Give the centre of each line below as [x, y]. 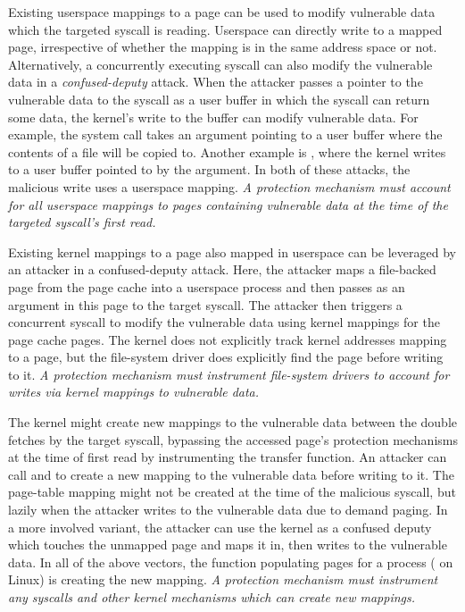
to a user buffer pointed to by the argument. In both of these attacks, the [209, 169]
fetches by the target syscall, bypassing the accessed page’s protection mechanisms [233, 439]
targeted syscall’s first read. [82, 222]
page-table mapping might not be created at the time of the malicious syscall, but [232, 492]
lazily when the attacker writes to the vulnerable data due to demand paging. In [228, 510]
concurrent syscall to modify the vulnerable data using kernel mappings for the [224, 322]
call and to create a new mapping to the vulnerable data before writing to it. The [231, 474]
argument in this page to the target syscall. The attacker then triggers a [205, 304]
